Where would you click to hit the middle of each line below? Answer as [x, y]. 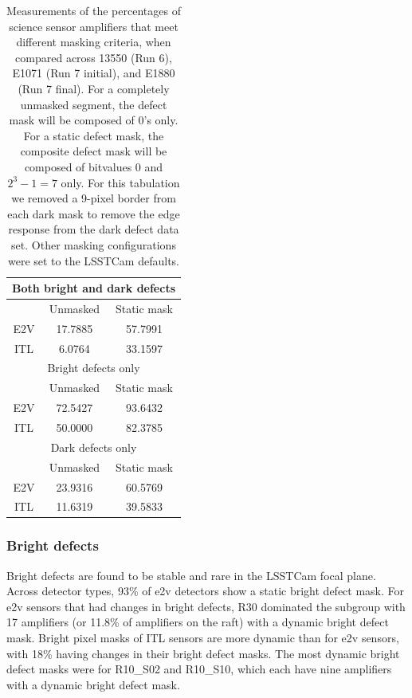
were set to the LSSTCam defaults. [94, 260]
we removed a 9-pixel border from [94, 198]
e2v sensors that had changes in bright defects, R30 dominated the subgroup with [206, 606]
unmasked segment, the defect [94, 104]
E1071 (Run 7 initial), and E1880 [94, 73]
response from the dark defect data [94, 229]
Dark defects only [94, 447]
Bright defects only [94, 368]
